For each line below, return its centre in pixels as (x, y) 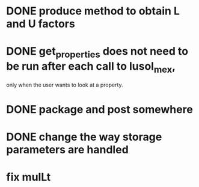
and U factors (41, 24)
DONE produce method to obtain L (93, 11)
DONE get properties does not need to (97, 52)
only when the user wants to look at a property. (65, 85)
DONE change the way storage (84, 137)
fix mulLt (29, 177)
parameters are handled (68, 149)
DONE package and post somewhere (100, 109)
